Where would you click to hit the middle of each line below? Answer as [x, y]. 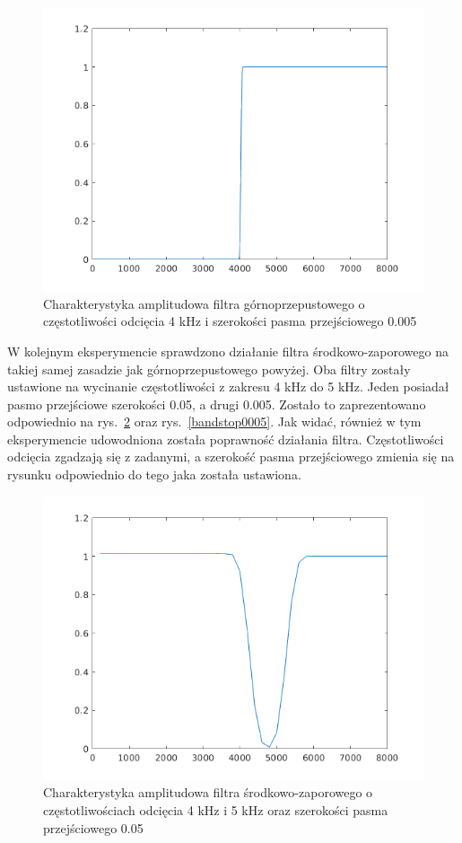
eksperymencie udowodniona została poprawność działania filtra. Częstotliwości [226, 439]
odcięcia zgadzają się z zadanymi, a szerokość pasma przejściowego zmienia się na [231, 457]
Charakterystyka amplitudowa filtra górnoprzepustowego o [204, 303]
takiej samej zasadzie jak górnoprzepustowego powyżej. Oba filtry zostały [209, 369]
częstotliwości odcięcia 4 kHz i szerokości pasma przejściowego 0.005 [230, 321]
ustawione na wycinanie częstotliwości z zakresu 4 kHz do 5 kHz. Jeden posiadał [228, 386]
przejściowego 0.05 [93, 827]
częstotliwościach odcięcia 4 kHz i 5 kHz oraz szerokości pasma [216, 809]
